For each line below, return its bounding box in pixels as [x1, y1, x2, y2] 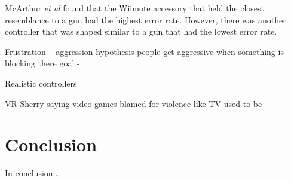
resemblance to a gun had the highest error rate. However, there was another [5, 13, 286, 26]
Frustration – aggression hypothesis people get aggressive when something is [5, 45, 284, 57]
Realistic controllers [5, 76, 77, 89]
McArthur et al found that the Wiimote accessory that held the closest [5, 2, 265, 14]
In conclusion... [5, 167, 60, 179]
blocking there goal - [5, 57, 80, 69]
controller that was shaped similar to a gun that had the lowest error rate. [5, 25, 277, 38]
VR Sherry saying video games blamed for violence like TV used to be [5, 97, 262, 109]
